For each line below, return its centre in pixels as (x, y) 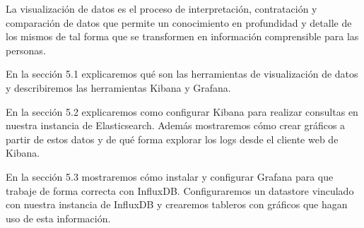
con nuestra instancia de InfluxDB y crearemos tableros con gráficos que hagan (177, 204)
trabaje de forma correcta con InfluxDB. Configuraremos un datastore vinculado (180, 190)
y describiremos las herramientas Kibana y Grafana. (118, 87)
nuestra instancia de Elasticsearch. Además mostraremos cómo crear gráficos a (176, 125)
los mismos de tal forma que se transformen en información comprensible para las (182, 36)
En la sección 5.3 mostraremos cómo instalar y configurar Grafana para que (170, 176)
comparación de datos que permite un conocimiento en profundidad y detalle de (179, 22)
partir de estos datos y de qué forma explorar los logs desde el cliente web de (172, 139)
